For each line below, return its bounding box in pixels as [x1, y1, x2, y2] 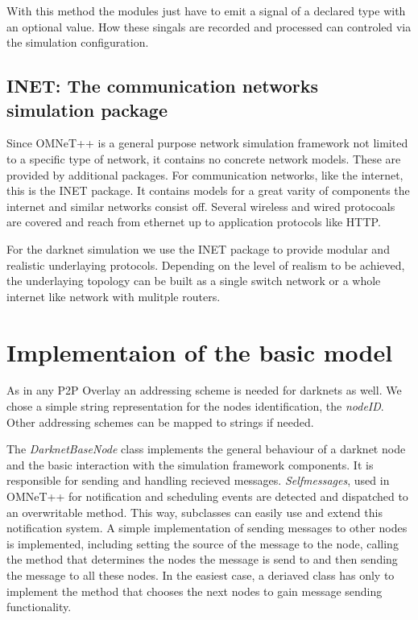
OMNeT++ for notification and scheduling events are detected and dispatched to [6, 488, 408, 504]
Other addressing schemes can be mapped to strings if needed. [6, 413, 314, 430]
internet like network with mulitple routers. [6, 287, 221, 304]
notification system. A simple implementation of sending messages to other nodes [6, 519, 408, 536]
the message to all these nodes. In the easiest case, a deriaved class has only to [6, 566, 395, 583]
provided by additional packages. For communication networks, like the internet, [6, 166, 404, 183]
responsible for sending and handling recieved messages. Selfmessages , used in [6, 472, 390, 489]
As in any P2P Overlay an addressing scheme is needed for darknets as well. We [6, 382, 402, 399]
